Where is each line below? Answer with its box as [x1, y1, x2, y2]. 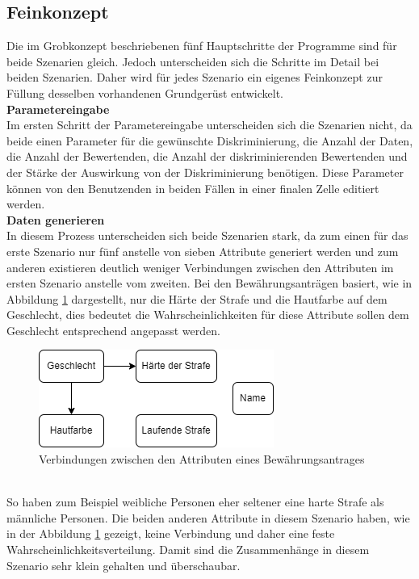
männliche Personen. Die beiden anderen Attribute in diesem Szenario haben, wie [6, 509, 410, 526]
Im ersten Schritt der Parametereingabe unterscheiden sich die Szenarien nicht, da [6, 116, 413, 133]
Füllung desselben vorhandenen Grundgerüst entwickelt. [6, 84, 283, 101]
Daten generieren [6, 211, 105, 228]
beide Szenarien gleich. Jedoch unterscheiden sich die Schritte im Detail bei [6, 52, 379, 69]
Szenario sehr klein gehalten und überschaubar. [6, 556, 241, 573]
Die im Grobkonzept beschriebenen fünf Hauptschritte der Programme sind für [6, 37, 397, 54]
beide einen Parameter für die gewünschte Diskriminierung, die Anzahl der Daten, [6, 132, 413, 149]
